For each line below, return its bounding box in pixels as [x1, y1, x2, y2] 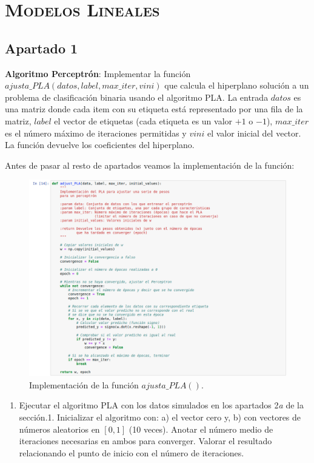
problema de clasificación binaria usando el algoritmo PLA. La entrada [5, 90, 269, 103]
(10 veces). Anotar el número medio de [129, 422, 273, 435]
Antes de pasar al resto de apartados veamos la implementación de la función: [5, 158, 295, 171]
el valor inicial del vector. [207, 126, 301, 139]
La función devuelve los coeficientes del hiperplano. [5, 138, 195, 151]
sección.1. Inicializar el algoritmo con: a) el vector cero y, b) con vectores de [19, 410, 301, 423]
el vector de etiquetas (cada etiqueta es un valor [54, 114, 233, 127]
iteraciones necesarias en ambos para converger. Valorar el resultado [19, 434, 272, 447]
